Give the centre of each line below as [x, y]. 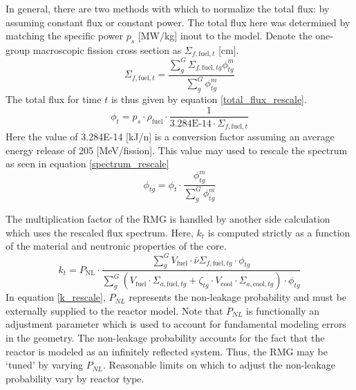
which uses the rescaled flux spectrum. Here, [100, 232]
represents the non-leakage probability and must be [238, 297]
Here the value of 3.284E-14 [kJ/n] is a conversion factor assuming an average [170, 137]
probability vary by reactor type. [75, 378]
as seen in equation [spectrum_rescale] [87, 164]
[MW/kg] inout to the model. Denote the [225, 36]
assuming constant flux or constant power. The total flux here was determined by [178, 22]
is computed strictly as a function [279, 232]
